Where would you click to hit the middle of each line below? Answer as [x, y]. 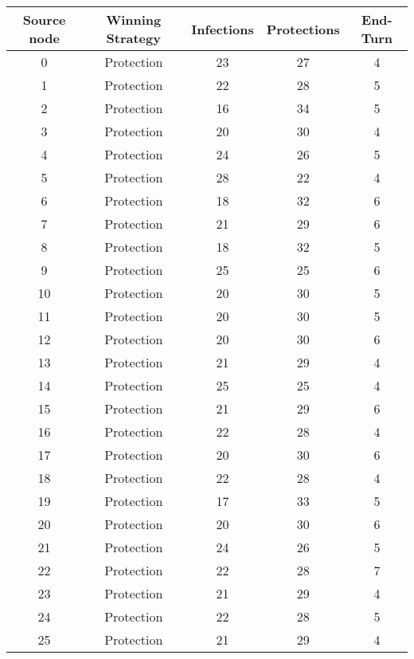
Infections [223, 29]
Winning [134, 20]
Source [44, 20]
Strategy [133, 38]
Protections [303, 29]
